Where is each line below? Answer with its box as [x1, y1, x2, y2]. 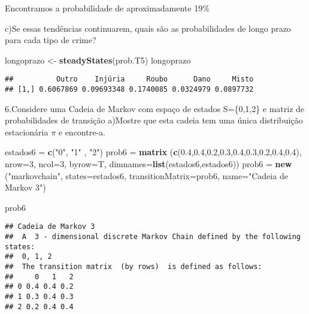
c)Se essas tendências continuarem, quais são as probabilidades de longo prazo [5, 22, 291, 34]
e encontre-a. [58, 125, 105, 138]
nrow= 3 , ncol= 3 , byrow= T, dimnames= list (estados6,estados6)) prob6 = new [5, 158, 292, 170]
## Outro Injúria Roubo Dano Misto [5, 75, 254, 84]
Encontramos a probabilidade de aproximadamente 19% [5, 2, 210, 14]
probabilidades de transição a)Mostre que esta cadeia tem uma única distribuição [5, 114, 303, 126]
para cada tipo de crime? [5, 34, 96, 46]
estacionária [5, 125, 49, 138]
